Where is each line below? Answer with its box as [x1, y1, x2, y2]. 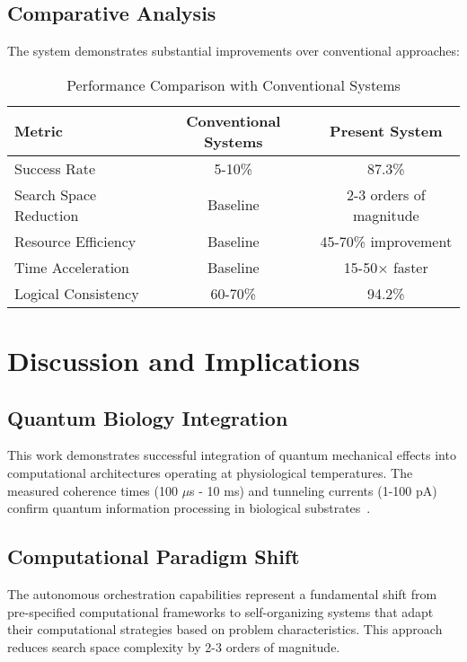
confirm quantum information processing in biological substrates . [7, 499, 371, 517]
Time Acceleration [14, 256, 130, 278]
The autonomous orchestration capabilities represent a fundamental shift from [7, 584, 437, 603]
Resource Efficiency [14, 230, 137, 252]
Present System [330, 120, 443, 142]
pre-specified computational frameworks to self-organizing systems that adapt [7, 602, 434, 621]
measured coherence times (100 [7, 481, 178, 499]
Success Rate [14, 157, 96, 179]
